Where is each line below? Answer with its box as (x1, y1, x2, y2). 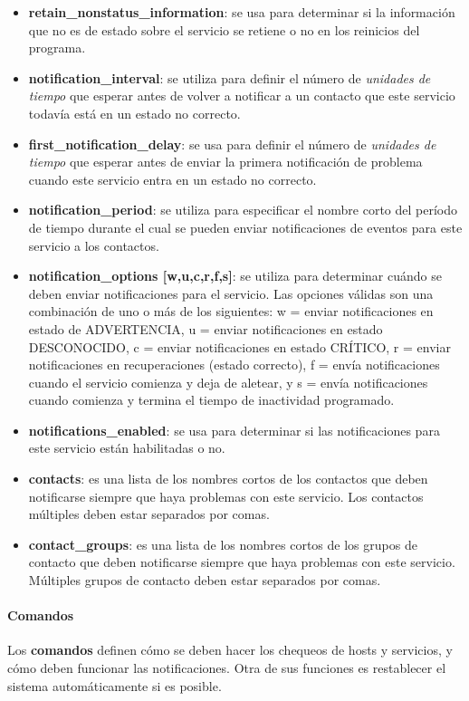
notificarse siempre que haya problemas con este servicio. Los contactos (28, 486, 424, 505)
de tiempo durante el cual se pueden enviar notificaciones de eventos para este (28, 217, 463, 236)
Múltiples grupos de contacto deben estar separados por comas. (28, 571, 381, 590)
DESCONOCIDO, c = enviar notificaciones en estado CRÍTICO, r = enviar (28, 337, 451, 356)
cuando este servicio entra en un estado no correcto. (28, 169, 317, 188)
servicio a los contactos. (28, 235, 159, 254)
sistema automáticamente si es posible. (7, 676, 222, 695)
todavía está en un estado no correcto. (28, 103, 241, 122)
